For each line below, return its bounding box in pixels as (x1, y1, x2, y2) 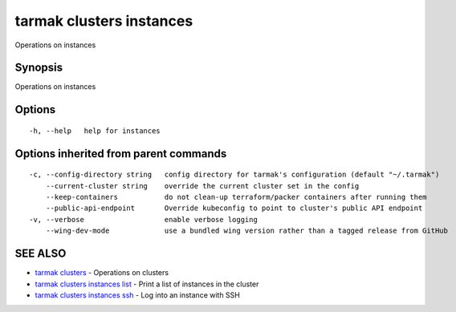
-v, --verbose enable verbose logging (29, 215, 259, 224)
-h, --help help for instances (29, 126, 161, 136)
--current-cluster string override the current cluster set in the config (45, 181, 360, 190)
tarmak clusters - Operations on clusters (35, 268, 169, 278)
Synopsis (14, 61, 63, 75)
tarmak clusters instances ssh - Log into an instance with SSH (35, 290, 240, 300)
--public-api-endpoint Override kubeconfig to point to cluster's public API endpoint (45, 204, 423, 213)
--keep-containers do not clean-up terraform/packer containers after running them (45, 192, 427, 202)
